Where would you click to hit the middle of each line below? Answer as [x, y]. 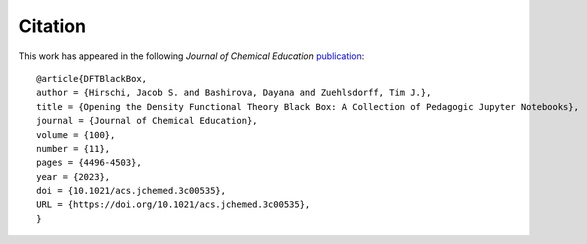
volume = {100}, [76, 134]
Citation [52, 26]
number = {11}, [73, 148]
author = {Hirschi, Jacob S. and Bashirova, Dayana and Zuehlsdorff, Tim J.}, [234, 93]
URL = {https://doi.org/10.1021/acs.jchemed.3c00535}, [173, 204]
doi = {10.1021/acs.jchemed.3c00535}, [131, 191]
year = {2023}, [73, 176]
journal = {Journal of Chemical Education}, [147, 121]
